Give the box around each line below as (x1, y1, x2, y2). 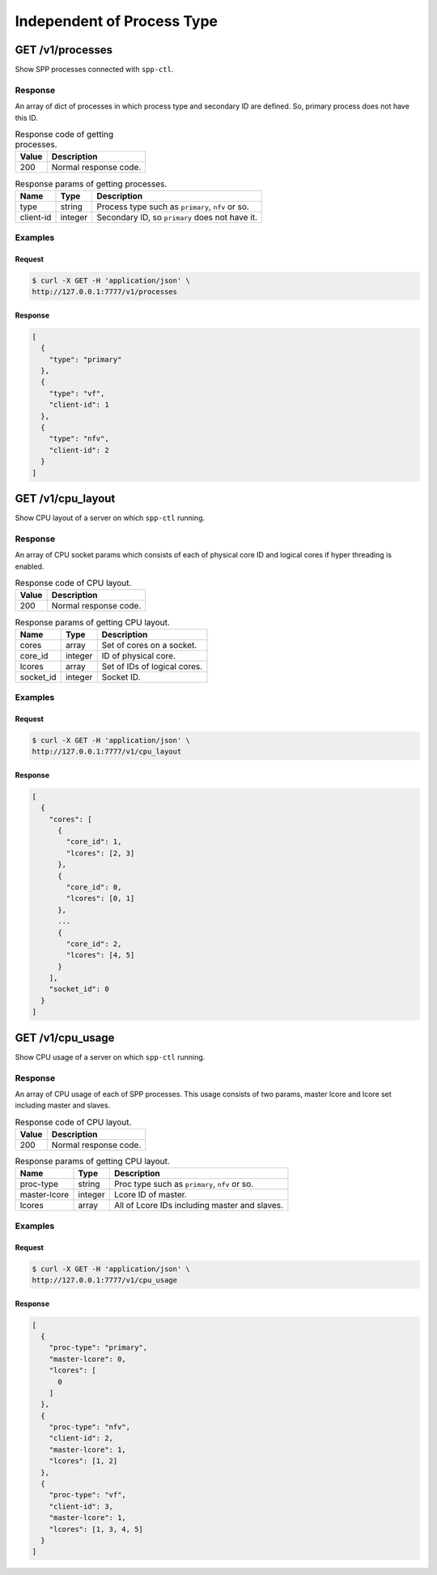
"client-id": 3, (49, 1501, 113, 1511)
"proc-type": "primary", (49, 1343, 148, 1352)
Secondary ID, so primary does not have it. (96, 211, 258, 223)
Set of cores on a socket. (101, 639, 197, 651)
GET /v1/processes (15, 43, 113, 57)
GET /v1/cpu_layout (15, 491, 116, 506)
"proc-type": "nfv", (49, 1423, 131, 1432)
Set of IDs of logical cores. (101, 660, 203, 672)
